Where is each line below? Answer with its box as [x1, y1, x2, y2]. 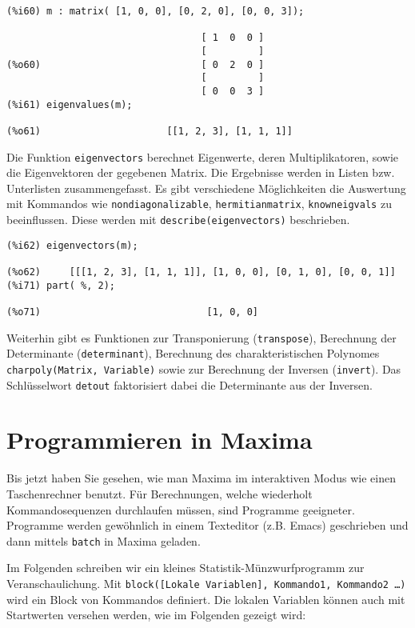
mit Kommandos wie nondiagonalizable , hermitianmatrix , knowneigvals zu [6, 195, 392, 212]
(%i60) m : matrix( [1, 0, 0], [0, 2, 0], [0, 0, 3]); [6, 6, 305, 17]
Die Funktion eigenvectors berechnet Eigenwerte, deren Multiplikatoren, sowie [6, 148, 399, 165]
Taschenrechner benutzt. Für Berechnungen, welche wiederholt [6, 486, 313, 502]
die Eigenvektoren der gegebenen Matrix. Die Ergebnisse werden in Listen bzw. [6, 164, 395, 181]
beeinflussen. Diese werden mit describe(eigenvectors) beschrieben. [6, 211, 350, 228]
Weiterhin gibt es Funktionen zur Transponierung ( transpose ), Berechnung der [6, 329, 397, 346]
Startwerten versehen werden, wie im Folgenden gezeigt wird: [6, 606, 306, 623]
